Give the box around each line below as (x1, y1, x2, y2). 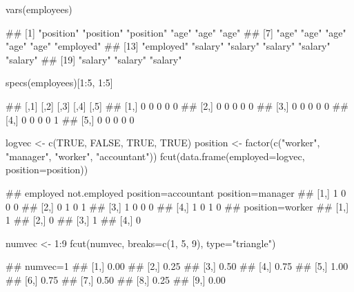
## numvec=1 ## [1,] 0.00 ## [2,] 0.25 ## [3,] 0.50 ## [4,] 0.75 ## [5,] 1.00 (6, 259, 348, 273)
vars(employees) (6, 2, 72, 16)
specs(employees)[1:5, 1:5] (6, 75, 113, 90)
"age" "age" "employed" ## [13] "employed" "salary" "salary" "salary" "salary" (6, 39, 331, 53)
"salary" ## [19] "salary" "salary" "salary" (6, 52, 182, 66)
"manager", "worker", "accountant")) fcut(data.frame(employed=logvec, (6, 148, 305, 163)
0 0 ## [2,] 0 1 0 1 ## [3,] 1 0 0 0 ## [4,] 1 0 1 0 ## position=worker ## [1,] (6, 199, 349, 213)
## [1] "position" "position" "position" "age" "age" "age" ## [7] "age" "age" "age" (6, 25, 346, 39)
